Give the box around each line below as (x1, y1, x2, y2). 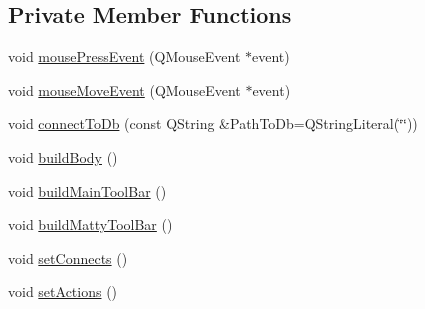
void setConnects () (8, 247, 128, 268)
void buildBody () (8, 146, 118, 167)
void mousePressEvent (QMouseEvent (8, 46, 241, 67)
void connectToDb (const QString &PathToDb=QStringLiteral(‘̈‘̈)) (8, 113, 418, 134)
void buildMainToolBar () (8, 180, 167, 201)
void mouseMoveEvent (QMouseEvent (8, 79, 241, 100)
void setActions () (8, 281, 118, 302)
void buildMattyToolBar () (8, 214, 173, 235)
